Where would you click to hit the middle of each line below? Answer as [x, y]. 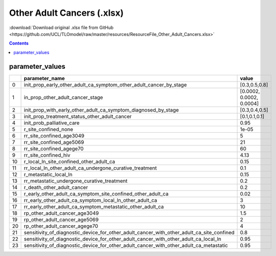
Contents [19, 43]
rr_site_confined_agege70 [54, 148]
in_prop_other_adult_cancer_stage [63, 97]
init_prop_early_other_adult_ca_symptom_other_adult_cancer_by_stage [105, 85]
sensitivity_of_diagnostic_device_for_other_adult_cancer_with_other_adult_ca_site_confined [129, 232]
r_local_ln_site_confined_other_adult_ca [69, 161]
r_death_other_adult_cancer [56, 187]
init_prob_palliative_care [52, 123]
